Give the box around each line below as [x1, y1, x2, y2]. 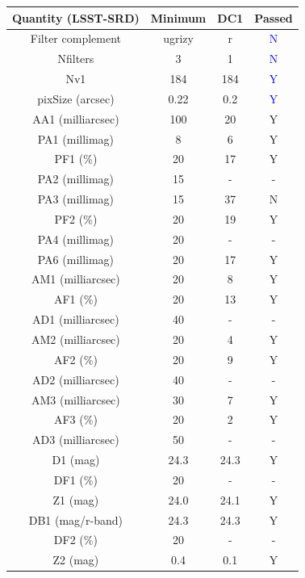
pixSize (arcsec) [37, 90, 115, 107]
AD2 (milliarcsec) [32, 371, 119, 387]
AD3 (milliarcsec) [32, 431, 119, 448]
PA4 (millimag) [37, 230, 115, 247]
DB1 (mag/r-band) [28, 511, 123, 528]
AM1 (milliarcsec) [31, 270, 120, 287]
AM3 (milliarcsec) [31, 391, 120, 408]
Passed [254, 9, 293, 26]
